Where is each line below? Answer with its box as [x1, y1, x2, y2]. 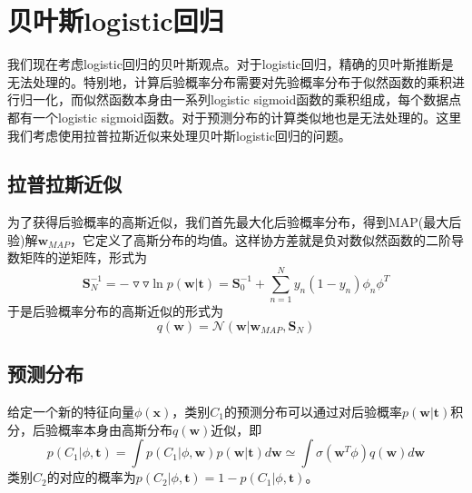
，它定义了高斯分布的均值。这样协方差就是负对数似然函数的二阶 [70, 230, 452, 249]
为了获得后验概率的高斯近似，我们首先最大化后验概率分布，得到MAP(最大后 [7, 212, 462, 232]
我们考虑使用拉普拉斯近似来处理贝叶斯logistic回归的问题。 [7, 125, 351, 144]
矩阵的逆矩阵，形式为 [19, 248, 147, 267]
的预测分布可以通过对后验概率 [224, 402, 403, 420]
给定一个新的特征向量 [7, 402, 134, 420]
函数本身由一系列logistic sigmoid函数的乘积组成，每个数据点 [108, 90, 462, 109]
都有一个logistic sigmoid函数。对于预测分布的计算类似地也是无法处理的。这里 [7, 107, 462, 126]
